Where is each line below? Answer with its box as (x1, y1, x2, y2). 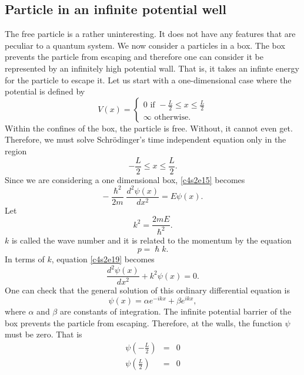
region (5, 144, 27, 157)
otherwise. (154, 113, 191, 121)
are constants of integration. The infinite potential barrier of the (59, 305, 292, 317)
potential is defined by (5, 85, 85, 97)
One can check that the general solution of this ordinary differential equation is (5, 283, 290, 296)
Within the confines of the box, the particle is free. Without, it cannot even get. (5, 121, 293, 134)
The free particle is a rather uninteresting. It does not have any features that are (5, 28, 296, 40)
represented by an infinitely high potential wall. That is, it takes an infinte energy (5, 62, 299, 74)
